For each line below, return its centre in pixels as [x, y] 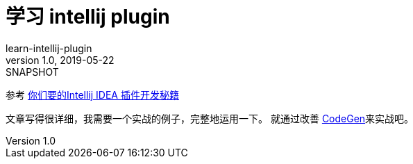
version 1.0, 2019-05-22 [60, 60]
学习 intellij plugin [88, 17]
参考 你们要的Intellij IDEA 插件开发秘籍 [92, 95]
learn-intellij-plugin [49, 48]
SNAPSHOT [32, 72]
